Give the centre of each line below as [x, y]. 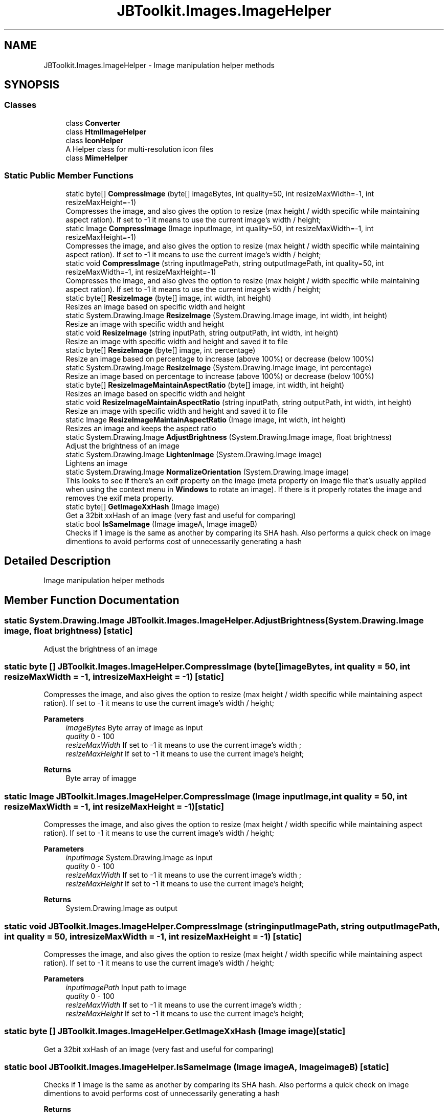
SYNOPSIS [32, 85]
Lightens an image [97, 463]
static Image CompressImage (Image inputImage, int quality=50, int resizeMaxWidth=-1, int [220, 228]
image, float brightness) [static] [69, 631]
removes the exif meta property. [120, 498]
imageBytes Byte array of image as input [134, 728]
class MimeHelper [97, 158]
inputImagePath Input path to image [126, 987]
